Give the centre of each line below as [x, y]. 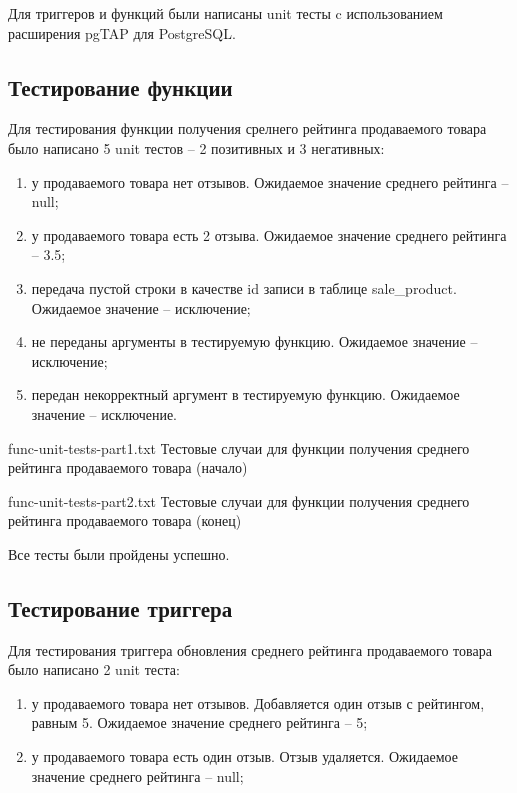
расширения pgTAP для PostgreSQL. [122, 32]
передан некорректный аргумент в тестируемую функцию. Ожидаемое [245, 394]
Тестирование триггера [120, 607]
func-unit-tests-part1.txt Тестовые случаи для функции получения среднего [239, 447]
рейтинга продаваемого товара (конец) [125, 520]
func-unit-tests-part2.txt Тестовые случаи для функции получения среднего [239, 500]
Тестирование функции [120, 86]
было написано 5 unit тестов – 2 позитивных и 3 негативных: [196, 147]
